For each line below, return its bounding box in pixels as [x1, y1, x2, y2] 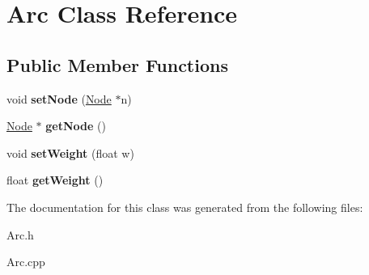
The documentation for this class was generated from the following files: [6, 198, 363, 215]
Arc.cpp [6, 253, 45, 270]
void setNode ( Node [6, 90, 112, 107]
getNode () [45, 117, 106, 134]
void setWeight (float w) [6, 144, 134, 161]
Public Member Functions [6, 52, 228, 77]
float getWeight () [6, 171, 104, 188]
